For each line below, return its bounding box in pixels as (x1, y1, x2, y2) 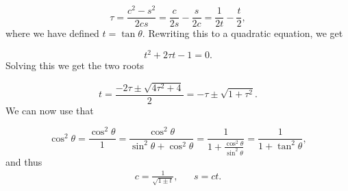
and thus (5, 154, 42, 168)
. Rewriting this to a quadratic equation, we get (142, 26, 343, 40)
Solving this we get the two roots (5, 58, 145, 73)
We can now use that (5, 103, 94, 117)
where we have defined (5, 26, 99, 40)
